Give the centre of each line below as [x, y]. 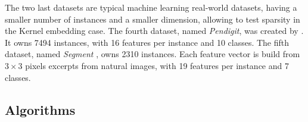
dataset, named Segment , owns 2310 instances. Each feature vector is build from [153, 54]
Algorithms [40, 109]
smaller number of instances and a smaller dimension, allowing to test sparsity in [153, 19]
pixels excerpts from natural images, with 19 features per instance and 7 [157, 65]
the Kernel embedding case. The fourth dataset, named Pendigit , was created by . [154, 31]
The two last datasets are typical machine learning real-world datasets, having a [151, 7]
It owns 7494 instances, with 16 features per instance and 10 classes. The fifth [147, 42]
